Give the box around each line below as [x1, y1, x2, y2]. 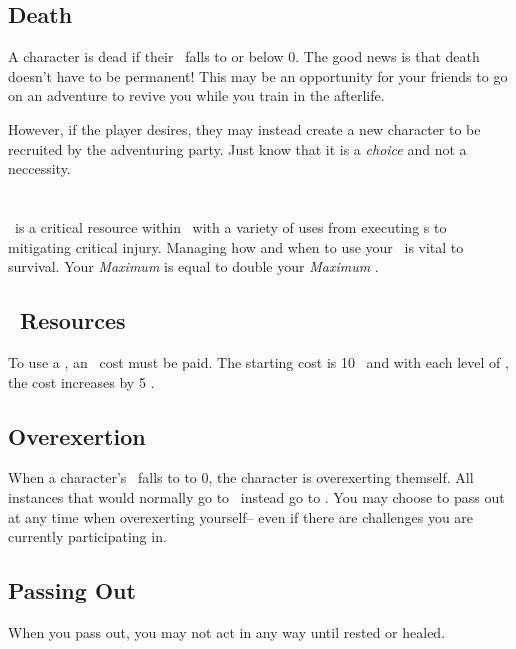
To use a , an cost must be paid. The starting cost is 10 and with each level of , [8, 351, 509, 372]
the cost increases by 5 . [8, 371, 155, 392]
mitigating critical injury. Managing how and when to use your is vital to [8, 236, 464, 257]
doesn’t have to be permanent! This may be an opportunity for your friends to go [8, 65, 508, 86]
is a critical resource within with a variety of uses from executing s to [14, 216, 447, 237]
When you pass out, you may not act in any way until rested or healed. [8, 621, 446, 642]
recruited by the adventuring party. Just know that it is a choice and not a [8, 138, 467, 159]
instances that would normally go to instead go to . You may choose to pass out [8, 486, 505, 507]
